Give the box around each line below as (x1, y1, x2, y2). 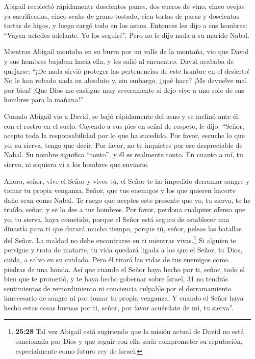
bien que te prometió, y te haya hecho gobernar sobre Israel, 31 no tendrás (4, 274, 229, 284)
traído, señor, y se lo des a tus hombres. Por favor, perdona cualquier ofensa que (4, 204, 246, 215)
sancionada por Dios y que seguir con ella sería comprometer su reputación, (15, 336, 243, 346)
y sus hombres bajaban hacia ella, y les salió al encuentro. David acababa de (4, 55, 234, 66)
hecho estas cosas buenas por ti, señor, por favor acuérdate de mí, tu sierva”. (4, 302, 234, 312)
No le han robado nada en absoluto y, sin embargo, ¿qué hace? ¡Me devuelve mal (4, 75, 247, 85)
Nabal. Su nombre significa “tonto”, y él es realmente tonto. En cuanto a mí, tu (4, 149, 243, 160)
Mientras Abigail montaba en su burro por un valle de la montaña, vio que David (4, 46, 249, 56)
